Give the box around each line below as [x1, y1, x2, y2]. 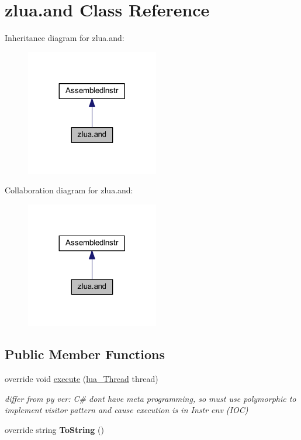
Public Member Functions [5, 345, 165, 363]
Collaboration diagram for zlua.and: [5, 184, 133, 196]
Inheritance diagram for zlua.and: [5, 32, 124, 44]
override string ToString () [5, 424, 104, 436]
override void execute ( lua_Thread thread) [5, 373, 158, 385]
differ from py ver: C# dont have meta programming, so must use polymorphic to [5, 392, 296, 404]
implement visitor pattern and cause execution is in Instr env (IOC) [5, 404, 248, 416]
